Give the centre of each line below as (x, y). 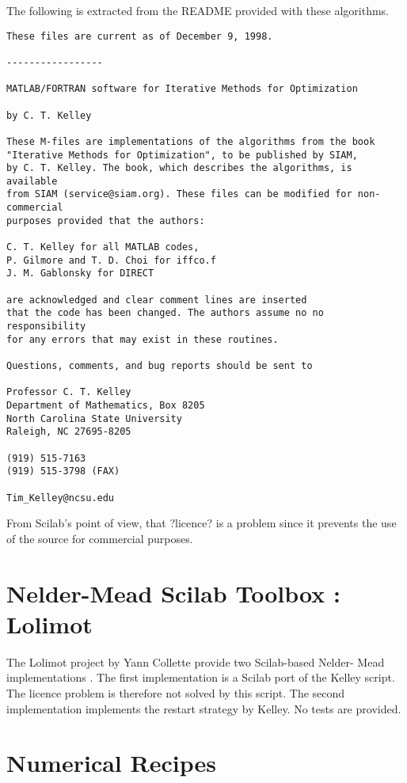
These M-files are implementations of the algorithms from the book (191, 141)
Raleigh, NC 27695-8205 (69, 432)
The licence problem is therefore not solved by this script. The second (176, 692)
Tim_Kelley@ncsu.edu (61, 498)
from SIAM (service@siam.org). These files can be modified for (179, 194)
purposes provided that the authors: (106, 220)
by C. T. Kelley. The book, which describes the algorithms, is (179, 168)
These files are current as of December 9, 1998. (140, 36)
